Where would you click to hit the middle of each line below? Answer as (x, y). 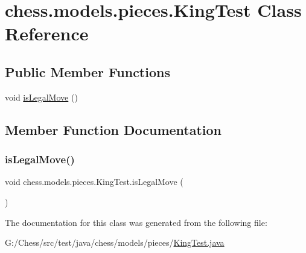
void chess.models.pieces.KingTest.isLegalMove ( (94, 182)
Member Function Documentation (113, 129)
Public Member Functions (88, 71)
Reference (47, 33)
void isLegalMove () (41, 97)
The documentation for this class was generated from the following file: (136, 222)
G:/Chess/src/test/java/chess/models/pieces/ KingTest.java (115, 242)
